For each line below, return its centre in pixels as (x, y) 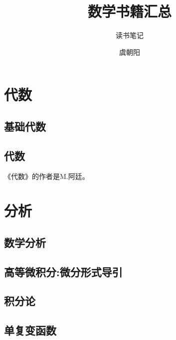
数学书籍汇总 (129, 11)
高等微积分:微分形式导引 (63, 271)
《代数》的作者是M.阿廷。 (47, 176)
